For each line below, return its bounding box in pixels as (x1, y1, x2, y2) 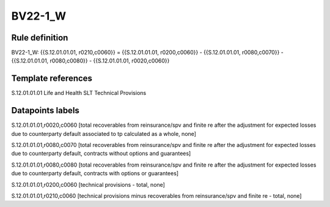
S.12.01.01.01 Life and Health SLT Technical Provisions (11, 89, 147, 97)
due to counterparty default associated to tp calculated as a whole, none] (11, 130, 197, 137)
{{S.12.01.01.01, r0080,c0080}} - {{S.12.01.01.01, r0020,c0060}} (11, 57, 170, 64)
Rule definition (11, 32, 68, 43)
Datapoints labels (11, 105, 79, 116)
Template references (11, 73, 93, 84)
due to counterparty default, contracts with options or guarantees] (11, 170, 179, 177)
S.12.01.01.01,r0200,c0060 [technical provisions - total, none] (11, 181, 165, 188)
